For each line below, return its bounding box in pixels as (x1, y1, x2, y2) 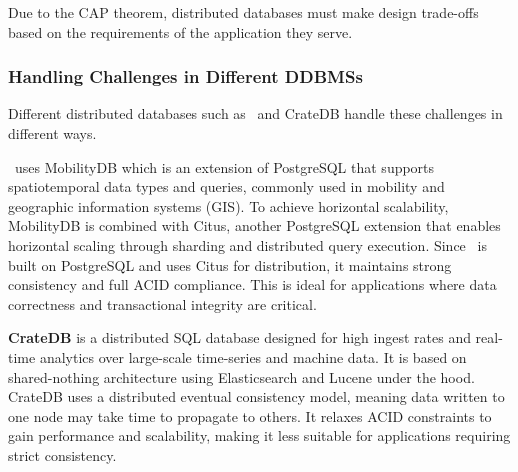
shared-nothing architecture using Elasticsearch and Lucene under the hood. (8, 366, 475, 387)
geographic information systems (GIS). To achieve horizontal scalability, (8, 195, 449, 216)
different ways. (8, 123, 97, 143)
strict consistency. (8, 444, 117, 465)
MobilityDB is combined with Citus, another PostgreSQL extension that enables (8, 215, 501, 236)
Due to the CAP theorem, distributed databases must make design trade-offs (8, 2, 479, 22)
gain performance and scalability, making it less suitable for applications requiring (8, 425, 511, 446)
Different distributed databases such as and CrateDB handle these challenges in (8, 103, 503, 124)
